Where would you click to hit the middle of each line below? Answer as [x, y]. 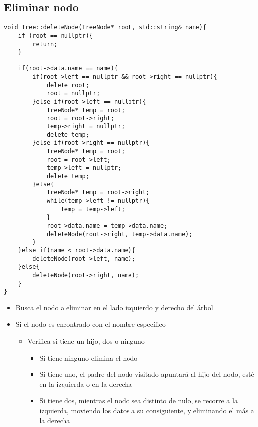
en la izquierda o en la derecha [86, 384]
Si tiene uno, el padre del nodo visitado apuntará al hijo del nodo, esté [147, 374]
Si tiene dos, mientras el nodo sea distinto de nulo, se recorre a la [138, 400]
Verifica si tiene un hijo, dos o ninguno [86, 341]
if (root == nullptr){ [55, 35]
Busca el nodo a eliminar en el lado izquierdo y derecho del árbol [114, 307]
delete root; [68, 85]
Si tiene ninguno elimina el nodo [89, 357]
